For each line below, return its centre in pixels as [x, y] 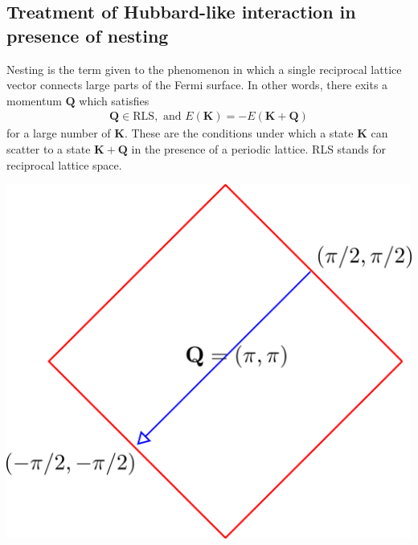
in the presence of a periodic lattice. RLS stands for [259, 149]
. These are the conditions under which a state [239, 133]
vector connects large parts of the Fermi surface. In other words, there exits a [197, 85]
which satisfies [114, 100]
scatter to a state [49, 149]
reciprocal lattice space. [64, 164]
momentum [34, 100]
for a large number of [59, 133]
